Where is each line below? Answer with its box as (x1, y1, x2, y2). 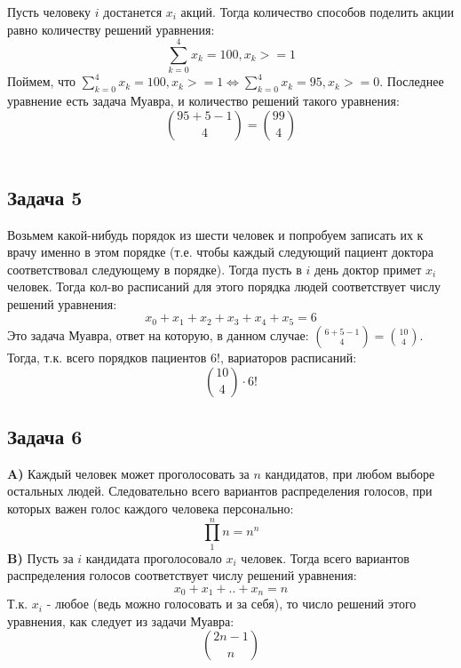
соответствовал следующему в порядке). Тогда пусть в (7, 259, 302, 278)
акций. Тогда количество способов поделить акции (180, 3, 454, 20)
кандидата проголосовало (85, 548, 222, 567)
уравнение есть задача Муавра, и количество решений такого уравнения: (7, 91, 400, 110)
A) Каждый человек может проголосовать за (7, 464, 250, 482)
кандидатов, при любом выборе (265, 464, 435, 482)
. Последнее (379, 72, 444, 91)
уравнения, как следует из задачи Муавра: (7, 611, 234, 630)
